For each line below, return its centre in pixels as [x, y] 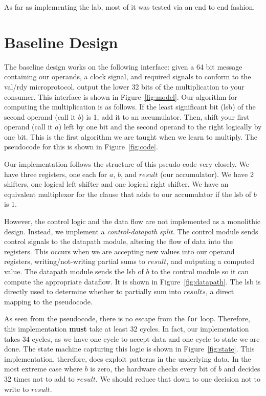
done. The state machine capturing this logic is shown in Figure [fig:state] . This [129, 349]
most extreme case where [43, 369]
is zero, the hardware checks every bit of [153, 369]
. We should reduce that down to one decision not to [178, 379]
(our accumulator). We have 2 [207, 174]
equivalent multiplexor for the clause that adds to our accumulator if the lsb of [128, 194]
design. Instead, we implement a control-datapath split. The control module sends [131, 231]
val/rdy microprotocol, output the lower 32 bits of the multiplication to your [124, 86]
